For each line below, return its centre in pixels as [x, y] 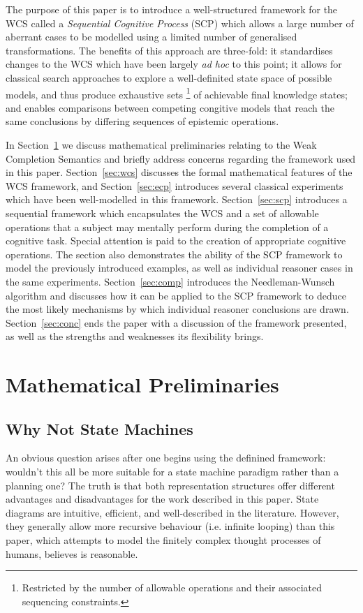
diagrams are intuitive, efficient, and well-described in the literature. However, [172, 512]
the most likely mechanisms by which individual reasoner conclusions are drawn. [177, 309]
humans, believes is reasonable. [72, 553]
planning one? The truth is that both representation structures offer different [170, 485]
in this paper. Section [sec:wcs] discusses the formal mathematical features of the [179, 172]
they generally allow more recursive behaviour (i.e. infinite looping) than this [170, 526]
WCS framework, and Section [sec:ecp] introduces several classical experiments [175, 185]
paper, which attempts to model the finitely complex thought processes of [163, 540]
